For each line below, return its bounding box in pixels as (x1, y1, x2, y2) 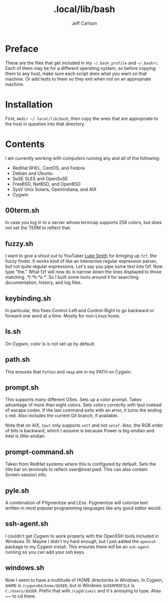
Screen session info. (5, 472, 48, 478)
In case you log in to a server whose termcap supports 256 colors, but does (5, 219, 162, 225)
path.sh (5, 355, 30, 364)
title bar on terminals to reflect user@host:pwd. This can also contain (5, 467, 148, 473)
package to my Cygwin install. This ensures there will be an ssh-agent (5, 544, 149, 550)
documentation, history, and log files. (5, 279, 82, 285)
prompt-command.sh (5, 447, 74, 456)
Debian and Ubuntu (12, 170, 53, 176)
